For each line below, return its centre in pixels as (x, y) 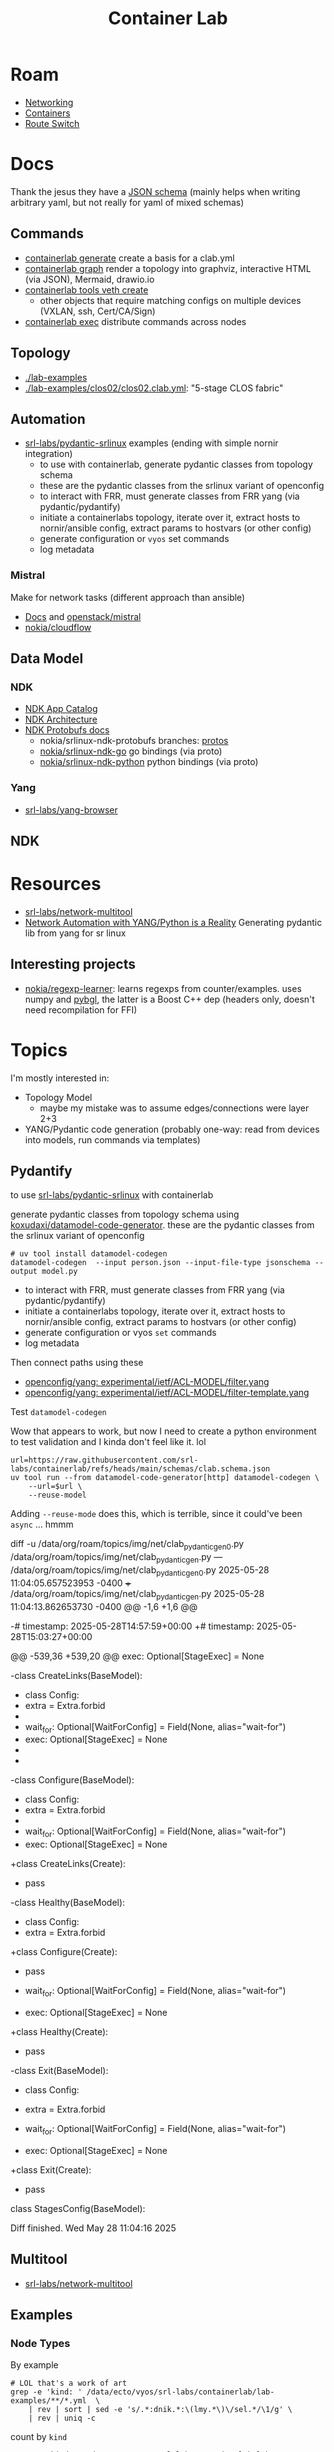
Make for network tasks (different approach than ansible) (128, 597)
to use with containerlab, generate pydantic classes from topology (176, 464)
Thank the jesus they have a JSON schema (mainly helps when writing (155, 191)
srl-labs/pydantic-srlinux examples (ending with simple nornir (151, 443)
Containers (47, 113)
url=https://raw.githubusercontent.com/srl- (104, 1460)
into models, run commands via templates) (112, 1139)
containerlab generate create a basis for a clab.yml (129, 258)
